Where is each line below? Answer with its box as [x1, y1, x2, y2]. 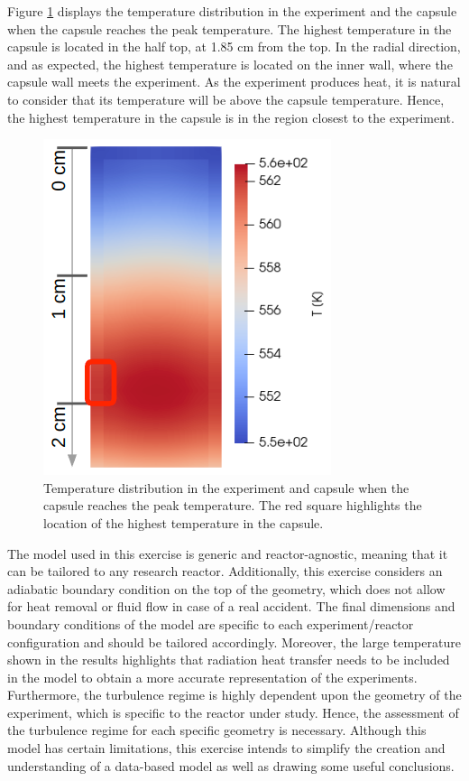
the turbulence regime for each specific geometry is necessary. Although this [7, 721, 427, 739]
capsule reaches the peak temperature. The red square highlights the [43, 496, 422, 515]
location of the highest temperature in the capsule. [43, 513, 324, 532]
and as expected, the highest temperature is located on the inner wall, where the [7, 54, 453, 73]
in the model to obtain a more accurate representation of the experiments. [7, 667, 418, 686]
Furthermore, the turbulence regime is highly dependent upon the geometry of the [7, 685, 462, 704]
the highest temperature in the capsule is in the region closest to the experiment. [7, 107, 455, 126]
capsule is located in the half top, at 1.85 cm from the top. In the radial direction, [7, 37, 461, 56]
